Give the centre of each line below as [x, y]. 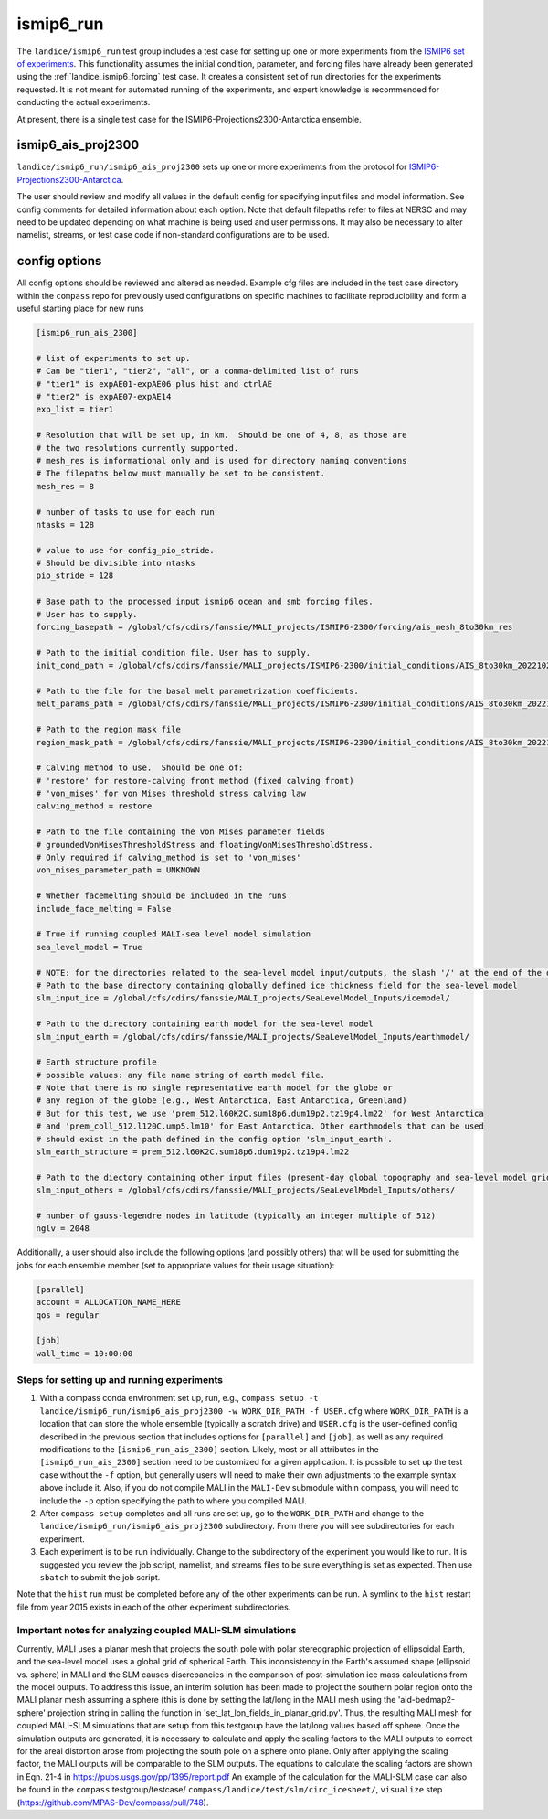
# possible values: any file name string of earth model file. [181, 1075]
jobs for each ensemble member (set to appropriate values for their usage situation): [176, 1265]
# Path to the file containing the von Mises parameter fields [181, 832]
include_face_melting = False [104, 909]
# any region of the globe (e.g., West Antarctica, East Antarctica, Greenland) [221, 1101]
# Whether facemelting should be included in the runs [161, 896]
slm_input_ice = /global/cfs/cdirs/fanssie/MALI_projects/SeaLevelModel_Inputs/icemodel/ [243, 998]
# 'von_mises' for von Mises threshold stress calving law [171, 794]
